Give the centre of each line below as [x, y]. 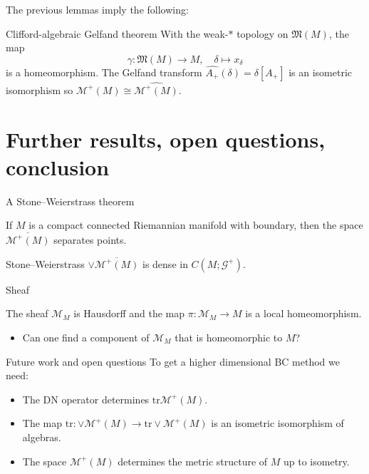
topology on [263, 33]
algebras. [42, 437]
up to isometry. [317, 461]
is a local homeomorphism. [303, 313]
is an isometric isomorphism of [277, 423]
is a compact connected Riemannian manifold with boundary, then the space [196, 225]
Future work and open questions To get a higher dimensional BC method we [173, 361]
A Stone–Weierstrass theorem [70, 201]
